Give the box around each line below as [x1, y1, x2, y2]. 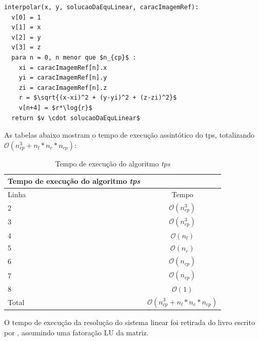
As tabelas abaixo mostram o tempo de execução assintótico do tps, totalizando [4, 129, 255, 140]
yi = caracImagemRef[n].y [18, 74, 107, 82]
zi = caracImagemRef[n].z [18, 84, 107, 91]
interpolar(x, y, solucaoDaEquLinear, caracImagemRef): [4, 4, 199, 11]
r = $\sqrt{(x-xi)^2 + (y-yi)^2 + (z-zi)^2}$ [18, 94, 177, 102]
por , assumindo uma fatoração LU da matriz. [4, 327, 149, 337]
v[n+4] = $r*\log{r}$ [18, 104, 92, 111]
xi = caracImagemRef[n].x [18, 64, 107, 71]
